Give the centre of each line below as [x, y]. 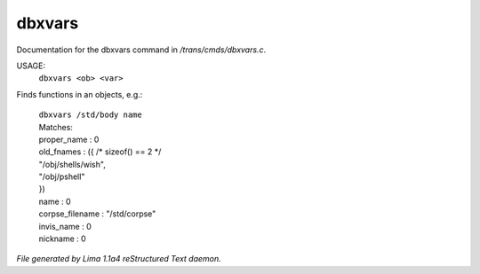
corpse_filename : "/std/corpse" [97, 214]
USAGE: [31, 66]
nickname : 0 [62, 239]
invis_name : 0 [65, 226]
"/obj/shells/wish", [72, 164]
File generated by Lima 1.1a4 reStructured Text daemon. [119, 259]
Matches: [56, 127]
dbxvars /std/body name [90, 115]
